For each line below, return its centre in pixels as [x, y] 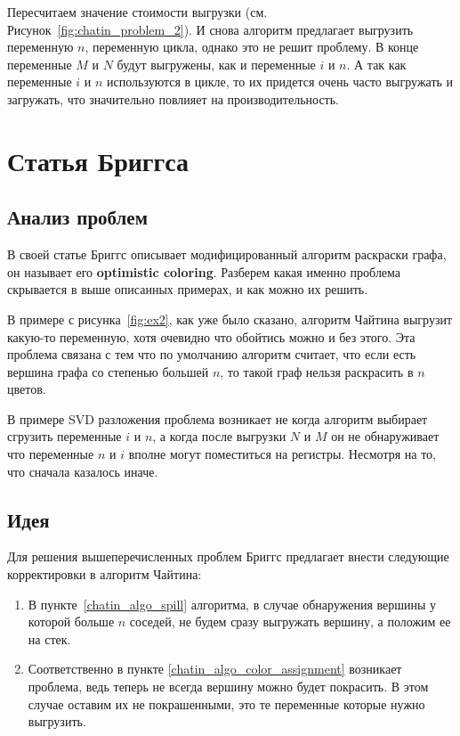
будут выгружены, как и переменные [216, 64]
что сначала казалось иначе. [83, 471]
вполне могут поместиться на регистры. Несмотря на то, [282, 454]
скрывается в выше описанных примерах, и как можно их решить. [188, 289]
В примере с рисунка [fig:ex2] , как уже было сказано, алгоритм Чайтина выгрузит [230, 319]
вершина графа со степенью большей [108, 371]
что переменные [51, 454]
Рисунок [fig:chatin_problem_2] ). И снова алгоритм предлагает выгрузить [210, 29]
